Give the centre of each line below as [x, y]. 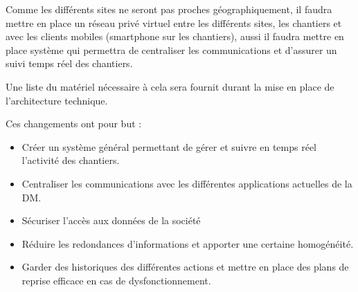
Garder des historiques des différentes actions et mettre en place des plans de [185, 267]
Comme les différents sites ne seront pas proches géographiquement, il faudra [169, 9]
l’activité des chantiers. [71, 160]
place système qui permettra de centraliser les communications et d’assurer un [171, 49]
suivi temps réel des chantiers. [69, 63]
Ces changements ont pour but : [74, 124]
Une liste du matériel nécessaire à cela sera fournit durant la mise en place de [170, 86]
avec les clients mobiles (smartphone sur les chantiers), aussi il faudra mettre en [175, 36]
